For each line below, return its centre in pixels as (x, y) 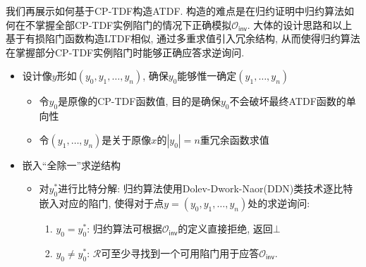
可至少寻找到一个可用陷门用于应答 (180, 253)
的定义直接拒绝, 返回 (225, 229)
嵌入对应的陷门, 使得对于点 (102, 203)
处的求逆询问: (279, 203)
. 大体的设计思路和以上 (300, 24)
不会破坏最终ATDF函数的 (288, 101)
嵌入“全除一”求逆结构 (72, 164)
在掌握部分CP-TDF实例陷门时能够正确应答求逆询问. (125, 52)
